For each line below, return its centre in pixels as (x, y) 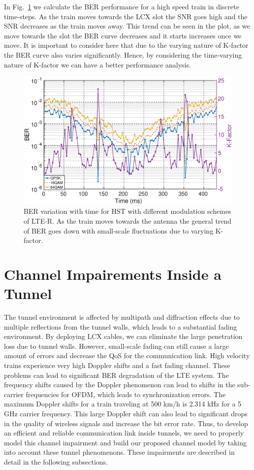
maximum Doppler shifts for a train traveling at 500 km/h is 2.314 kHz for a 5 (123, 404)
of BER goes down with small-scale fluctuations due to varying (119, 230)
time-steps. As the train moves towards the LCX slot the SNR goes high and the (126, 16)
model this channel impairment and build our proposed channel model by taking (126, 442)
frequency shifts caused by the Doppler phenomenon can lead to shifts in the (120, 385)
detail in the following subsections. (56, 461)
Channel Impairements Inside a (113, 274)
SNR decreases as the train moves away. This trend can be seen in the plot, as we (127, 26)
